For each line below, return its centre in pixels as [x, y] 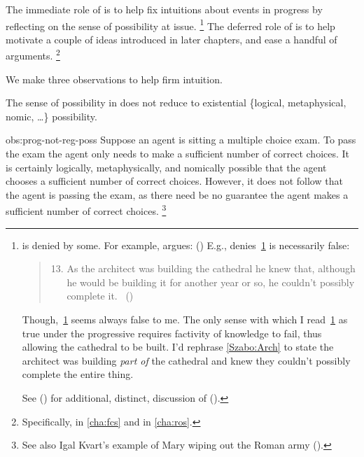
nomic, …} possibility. [51, 116]
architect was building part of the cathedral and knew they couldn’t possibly [186, 360]
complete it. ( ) [100, 296]
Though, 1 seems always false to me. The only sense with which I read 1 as [185, 319]
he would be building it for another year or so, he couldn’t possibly [211, 282]
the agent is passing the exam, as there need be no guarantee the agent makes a [177, 194]
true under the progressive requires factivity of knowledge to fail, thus [172, 333]
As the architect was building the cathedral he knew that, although [211, 268]
